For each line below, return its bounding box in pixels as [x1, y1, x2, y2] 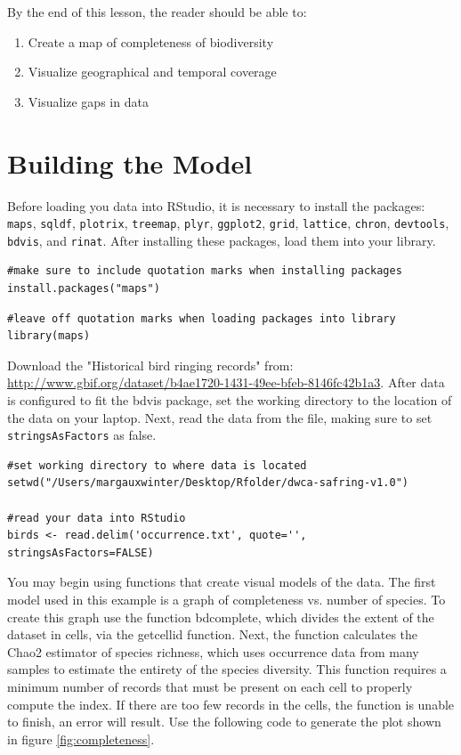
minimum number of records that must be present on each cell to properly [7, 677, 413, 695]
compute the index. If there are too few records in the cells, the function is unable [7, 694, 455, 713]
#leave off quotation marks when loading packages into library [7, 312, 396, 325]
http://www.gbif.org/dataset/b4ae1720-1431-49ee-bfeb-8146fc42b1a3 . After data [7, 373, 445, 392]
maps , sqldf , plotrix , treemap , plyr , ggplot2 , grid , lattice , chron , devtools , [7, 214, 449, 232]
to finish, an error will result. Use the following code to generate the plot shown [7, 712, 441, 731]
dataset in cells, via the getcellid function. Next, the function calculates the [7, 625, 418, 644]
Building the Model [7, 144, 253, 181]
